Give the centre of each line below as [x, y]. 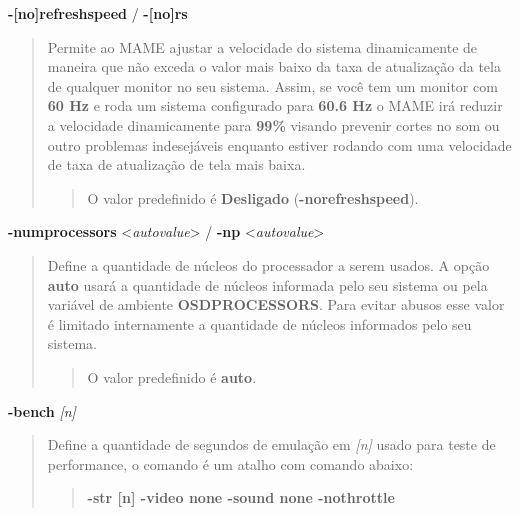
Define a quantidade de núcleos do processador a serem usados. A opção [268, 264]
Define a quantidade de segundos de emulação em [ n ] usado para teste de [271, 444]
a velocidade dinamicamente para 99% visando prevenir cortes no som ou [273, 124]
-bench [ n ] [42, 410]
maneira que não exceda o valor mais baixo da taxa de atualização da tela [274, 66]
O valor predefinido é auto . [172, 376]
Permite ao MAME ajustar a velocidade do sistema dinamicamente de [262, 46]
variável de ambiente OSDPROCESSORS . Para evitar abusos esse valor [276, 304]
